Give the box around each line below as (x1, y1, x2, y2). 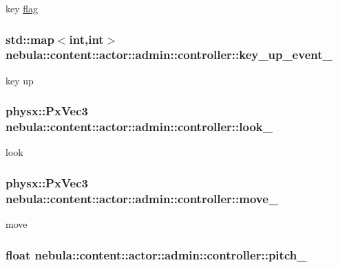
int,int (69, 30, 104, 47)
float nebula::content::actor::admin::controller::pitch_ (6, 246, 307, 263)
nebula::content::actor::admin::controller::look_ (6, 118, 273, 135)
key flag (6, 1, 39, 15)
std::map (6, 30, 54, 47)
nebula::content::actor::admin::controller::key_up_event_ (6, 46, 332, 63)
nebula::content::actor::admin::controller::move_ (6, 189, 279, 207)
